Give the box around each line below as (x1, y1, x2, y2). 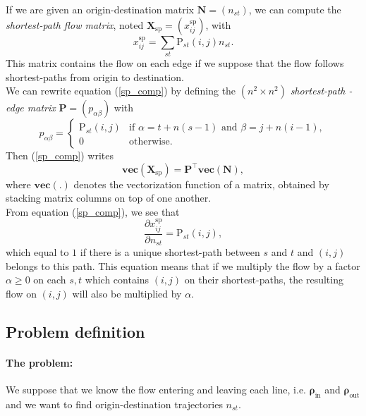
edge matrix (6, 100, 56, 115)
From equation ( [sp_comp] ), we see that (6, 204, 180, 219)
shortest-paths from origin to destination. (6, 69, 184, 84)
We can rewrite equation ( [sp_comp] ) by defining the (6, 83, 236, 98)
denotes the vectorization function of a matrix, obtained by (73, 176, 329, 191)
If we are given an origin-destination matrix (6, 2, 194, 16)
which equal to (6, 245, 69, 259)
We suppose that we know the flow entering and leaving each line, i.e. (6, 382, 307, 397)
